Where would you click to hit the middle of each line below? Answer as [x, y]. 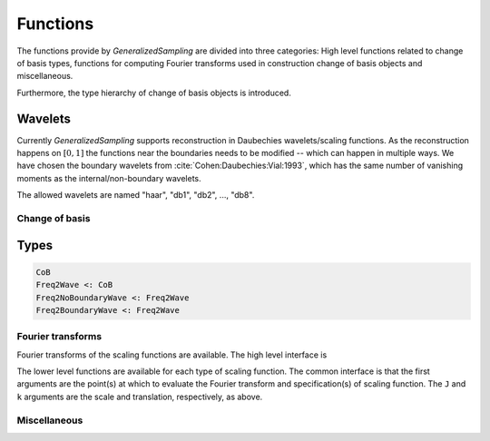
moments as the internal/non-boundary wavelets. [109, 178]
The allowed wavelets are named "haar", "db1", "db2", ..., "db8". [136, 195]
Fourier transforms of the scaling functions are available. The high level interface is [172, 355]
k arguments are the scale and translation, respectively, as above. [140, 397]
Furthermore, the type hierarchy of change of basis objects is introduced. [154, 93]
